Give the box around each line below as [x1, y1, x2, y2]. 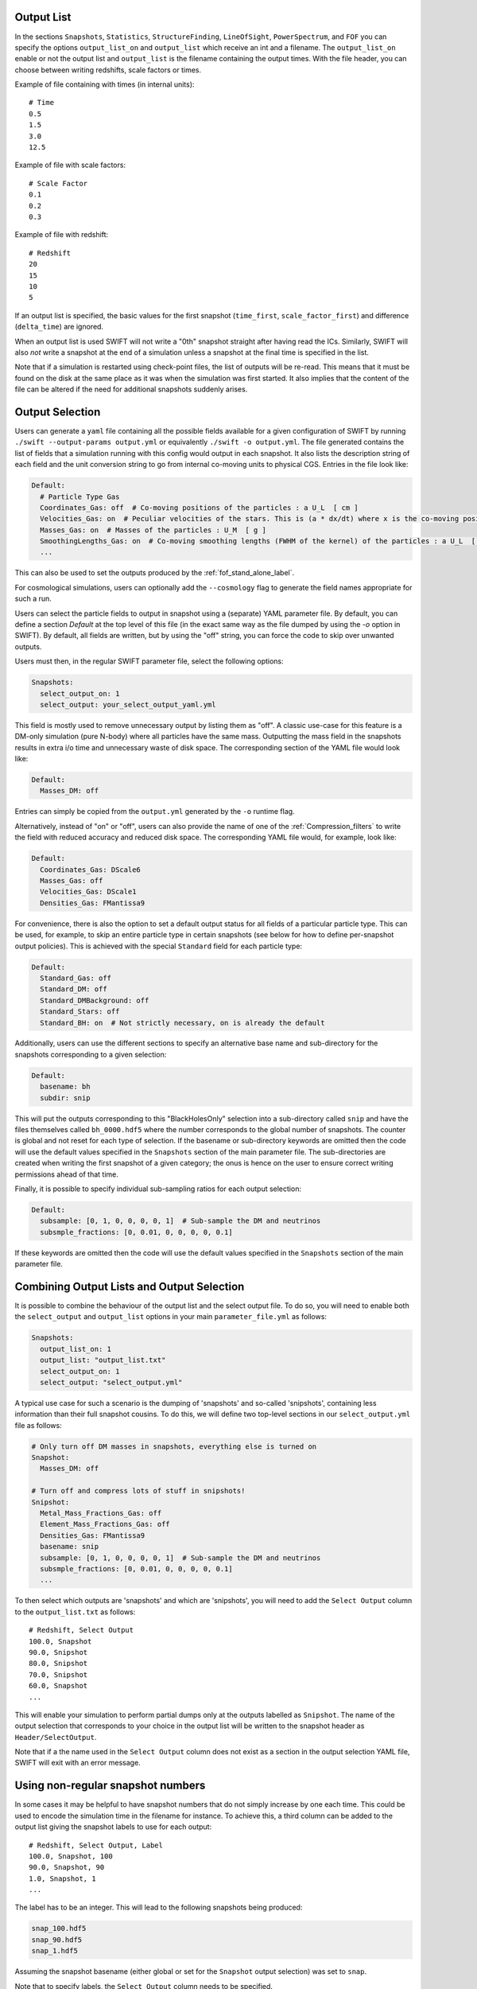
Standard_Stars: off [40, 1007, 120, 1016]
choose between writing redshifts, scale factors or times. [14, 64, 202, 75]
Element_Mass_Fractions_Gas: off [40, 1520, 170, 1529]
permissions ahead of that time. [14, 1170, 119, 1179]
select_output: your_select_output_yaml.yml [40, 700, 216, 709]
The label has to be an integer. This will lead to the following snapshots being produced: [14, 1902, 303, 1913]
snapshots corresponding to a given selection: [14, 1049, 167, 1059]
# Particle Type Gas [40, 492, 120, 501]
